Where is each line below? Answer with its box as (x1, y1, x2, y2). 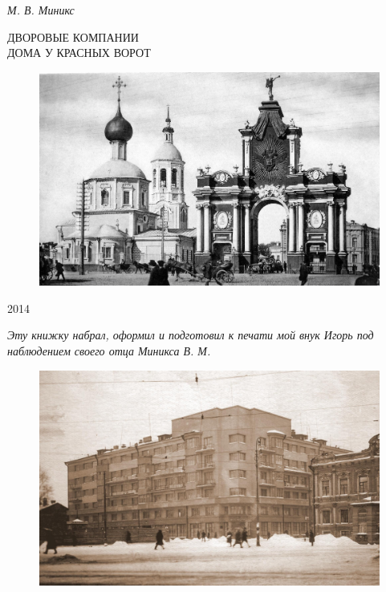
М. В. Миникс (7, 2, 75, 18)
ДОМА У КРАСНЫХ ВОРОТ (7, 44, 151, 61)
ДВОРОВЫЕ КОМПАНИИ (7, 28, 139, 45)
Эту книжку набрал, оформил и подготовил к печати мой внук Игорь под (7, 326, 374, 343)
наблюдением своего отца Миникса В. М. (7, 343, 211, 359)
